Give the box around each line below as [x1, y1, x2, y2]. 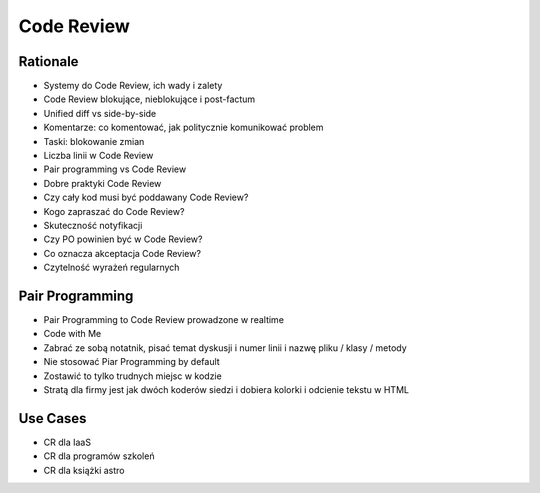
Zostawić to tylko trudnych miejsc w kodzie [43, 370, 222, 382]
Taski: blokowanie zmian [43, 135, 145, 147]
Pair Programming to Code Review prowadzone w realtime [43, 314, 285, 326]
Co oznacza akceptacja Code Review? [43, 247, 202, 259]
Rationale [18, 53, 79, 70]
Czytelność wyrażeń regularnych [43, 261, 180, 274]
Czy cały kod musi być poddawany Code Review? [43, 191, 249, 204]
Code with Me [43, 328, 102, 340]
